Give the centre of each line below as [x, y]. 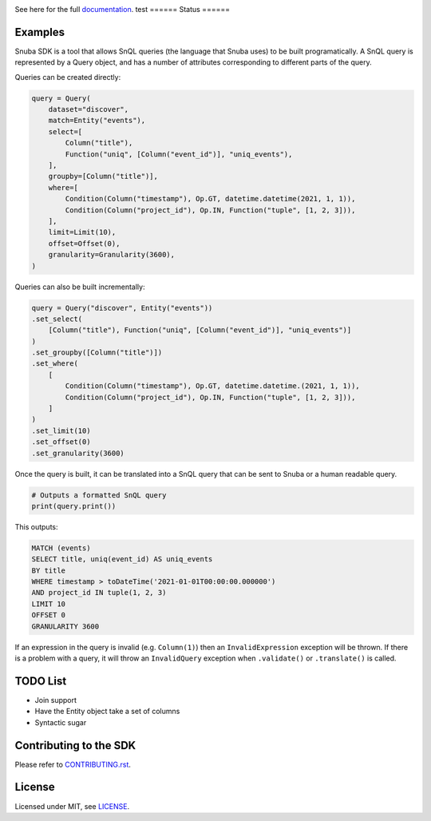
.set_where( [55, 364]
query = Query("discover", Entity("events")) [122, 308]
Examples [40, 32]
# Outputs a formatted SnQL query [99, 495]
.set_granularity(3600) [78, 453]
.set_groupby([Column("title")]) [97, 353]
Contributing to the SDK [75, 746]
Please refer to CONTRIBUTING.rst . [73, 764]
